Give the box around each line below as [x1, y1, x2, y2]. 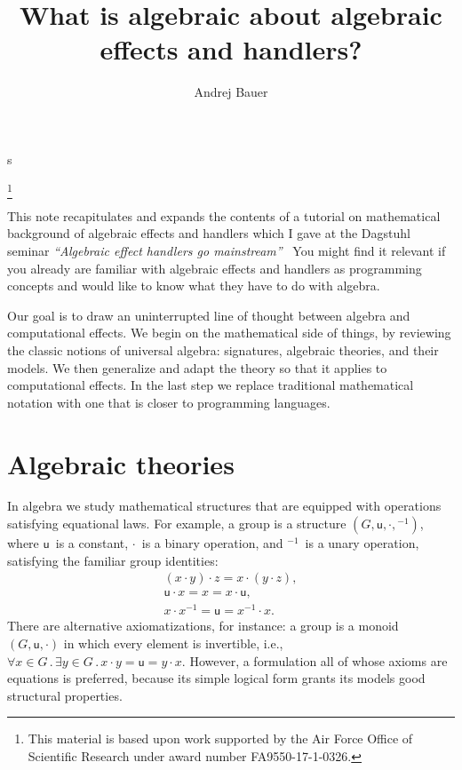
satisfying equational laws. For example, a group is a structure [7, 514, 346, 533]
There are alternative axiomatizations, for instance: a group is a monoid [7, 616, 399, 635]
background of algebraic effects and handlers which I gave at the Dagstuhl [7, 224, 410, 242]
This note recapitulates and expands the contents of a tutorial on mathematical [7, 206, 441, 225]
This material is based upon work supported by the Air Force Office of [28, 729, 413, 748]
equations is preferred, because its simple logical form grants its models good [7, 669, 426, 687]
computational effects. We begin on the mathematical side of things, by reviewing [7, 323, 451, 342]
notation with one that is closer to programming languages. [7, 393, 331, 411]
